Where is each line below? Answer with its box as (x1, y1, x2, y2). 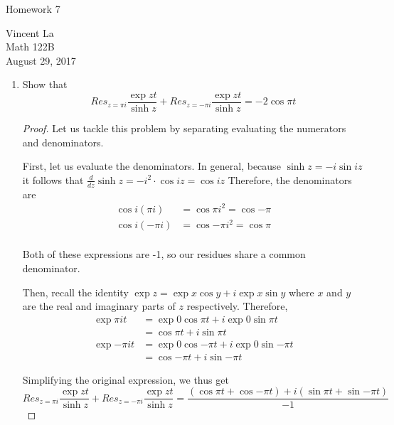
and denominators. (22, 134, 104, 149)
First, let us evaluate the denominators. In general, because (22, 158, 281, 173)
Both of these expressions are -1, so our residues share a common (22, 247, 306, 262)
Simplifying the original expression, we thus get (22, 372, 229, 387)
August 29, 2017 (6, 53, 76, 68)
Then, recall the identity (22, 284, 129, 299)
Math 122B (6, 39, 55, 54)
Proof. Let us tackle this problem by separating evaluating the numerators (22, 121, 346, 136)
